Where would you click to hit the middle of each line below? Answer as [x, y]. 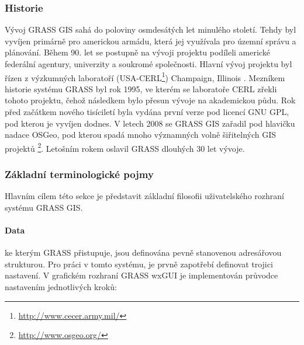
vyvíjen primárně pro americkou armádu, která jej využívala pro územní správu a [151, 41]
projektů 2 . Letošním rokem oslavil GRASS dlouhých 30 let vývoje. [125, 147]
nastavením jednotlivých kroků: [61, 287]
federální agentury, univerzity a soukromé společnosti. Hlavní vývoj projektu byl [148, 64]
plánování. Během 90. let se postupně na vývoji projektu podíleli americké [137, 52]
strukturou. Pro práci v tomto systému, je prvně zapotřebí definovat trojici [139, 264]
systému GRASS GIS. [44, 207]
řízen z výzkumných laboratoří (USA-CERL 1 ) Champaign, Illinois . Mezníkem [145, 76]
